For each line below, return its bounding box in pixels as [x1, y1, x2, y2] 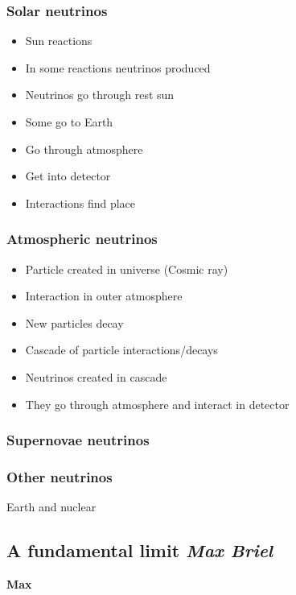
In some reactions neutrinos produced [25, 59, 211, 76]
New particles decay [25, 314, 124, 331]
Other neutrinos [6, 466, 113, 486]
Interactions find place [25, 194, 136, 211]
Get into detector [25, 167, 111, 184]
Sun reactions [25, 32, 92, 49]
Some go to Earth [25, 114, 113, 130]
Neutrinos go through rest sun [25, 86, 175, 103]
